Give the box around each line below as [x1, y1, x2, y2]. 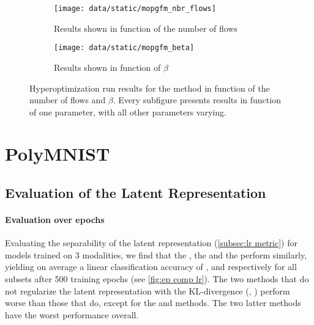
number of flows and [29, 93, 106, 106]
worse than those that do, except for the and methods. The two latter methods [5, 296, 301, 309]
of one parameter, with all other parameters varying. [29, 105, 226, 118]
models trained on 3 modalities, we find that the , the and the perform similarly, [5, 248, 307, 261]
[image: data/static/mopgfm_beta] [54, 43, 195, 53]
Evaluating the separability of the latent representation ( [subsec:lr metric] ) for [5, 236, 297, 249]
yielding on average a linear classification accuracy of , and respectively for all [5, 260, 297, 273]
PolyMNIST [5, 141, 110, 166]
